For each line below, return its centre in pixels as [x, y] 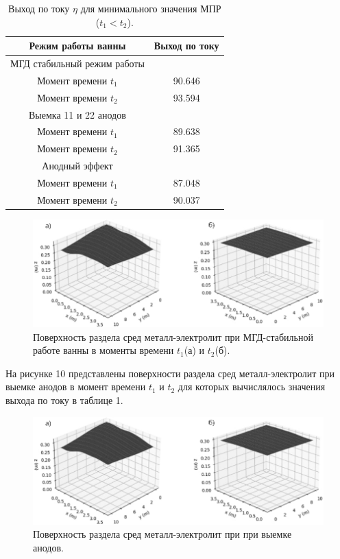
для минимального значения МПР [151, 8]
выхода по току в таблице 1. [64, 400]
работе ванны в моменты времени [104, 350]
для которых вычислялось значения [252, 386]
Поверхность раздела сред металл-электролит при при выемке [162, 534]
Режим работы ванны [77, 46]
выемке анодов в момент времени [76, 386]
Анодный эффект [77, 166]
